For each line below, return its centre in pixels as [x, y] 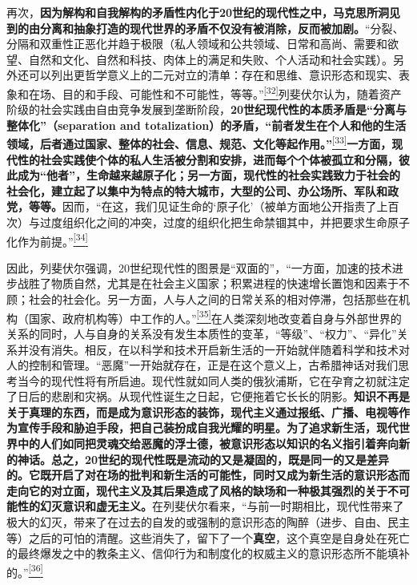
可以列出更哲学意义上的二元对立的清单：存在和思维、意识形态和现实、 [213, 75]
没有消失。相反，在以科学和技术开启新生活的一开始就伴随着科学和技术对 [219, 349]
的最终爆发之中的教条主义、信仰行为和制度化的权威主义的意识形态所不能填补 [208, 553]
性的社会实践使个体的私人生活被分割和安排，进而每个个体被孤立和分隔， [208, 159]
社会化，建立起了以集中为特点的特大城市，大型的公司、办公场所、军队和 [197, 190]
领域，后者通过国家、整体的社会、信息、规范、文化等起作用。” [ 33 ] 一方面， [199, 143]
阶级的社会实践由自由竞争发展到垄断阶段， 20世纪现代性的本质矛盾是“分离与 [207, 109]
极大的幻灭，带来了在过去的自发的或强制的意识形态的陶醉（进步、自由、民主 [208, 522]
